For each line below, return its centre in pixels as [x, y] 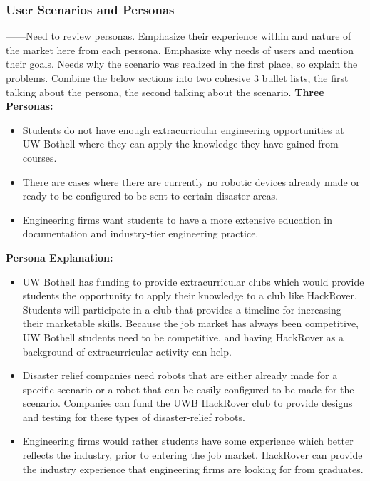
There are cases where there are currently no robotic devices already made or [191, 181]
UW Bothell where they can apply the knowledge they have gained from [180, 144]
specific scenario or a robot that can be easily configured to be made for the [188, 389]
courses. [40, 157]
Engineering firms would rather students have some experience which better [188, 441]
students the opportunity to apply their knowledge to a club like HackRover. [190, 295]
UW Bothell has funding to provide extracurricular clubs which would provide [193, 281]
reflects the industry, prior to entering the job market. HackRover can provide [192, 455]
